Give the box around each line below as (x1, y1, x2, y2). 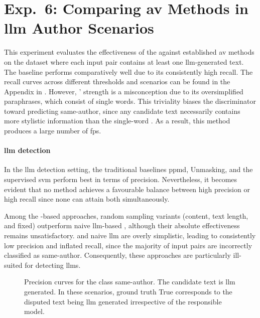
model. (24, 306, 45, 316)
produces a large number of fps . (4, 125, 101, 136)
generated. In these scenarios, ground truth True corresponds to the (24, 286, 232, 296)
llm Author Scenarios (4, 18, 154, 38)
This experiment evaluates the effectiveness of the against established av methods (4, 47, 254, 57)
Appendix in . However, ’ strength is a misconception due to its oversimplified (4, 86, 243, 96)
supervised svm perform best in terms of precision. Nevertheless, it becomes (4, 174, 237, 185)
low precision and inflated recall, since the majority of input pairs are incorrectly (4, 240, 252, 250)
